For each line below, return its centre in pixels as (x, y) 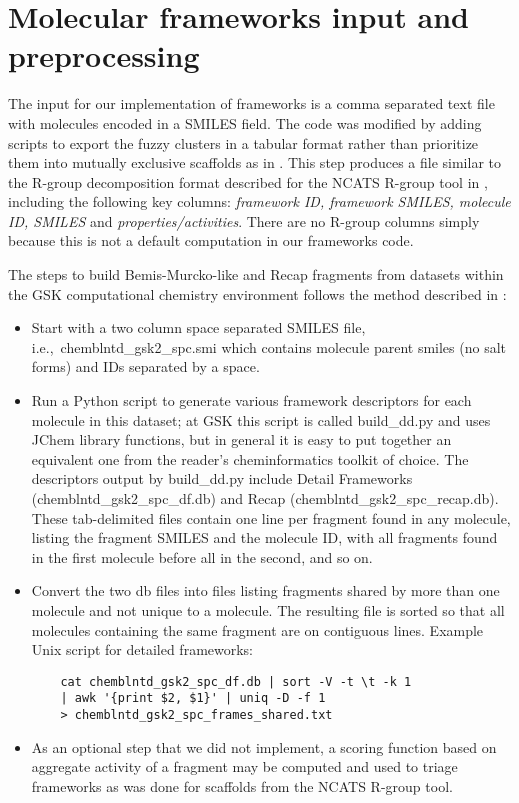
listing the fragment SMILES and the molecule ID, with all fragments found (264, 537)
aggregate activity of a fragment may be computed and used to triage (244, 766)
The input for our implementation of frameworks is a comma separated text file (251, 103)
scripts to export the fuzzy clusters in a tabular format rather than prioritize (243, 142)
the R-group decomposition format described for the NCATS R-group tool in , (248, 181)
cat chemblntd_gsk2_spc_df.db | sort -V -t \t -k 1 (236, 681)
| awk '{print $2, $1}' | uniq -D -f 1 (193, 698)
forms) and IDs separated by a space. (145, 366)
